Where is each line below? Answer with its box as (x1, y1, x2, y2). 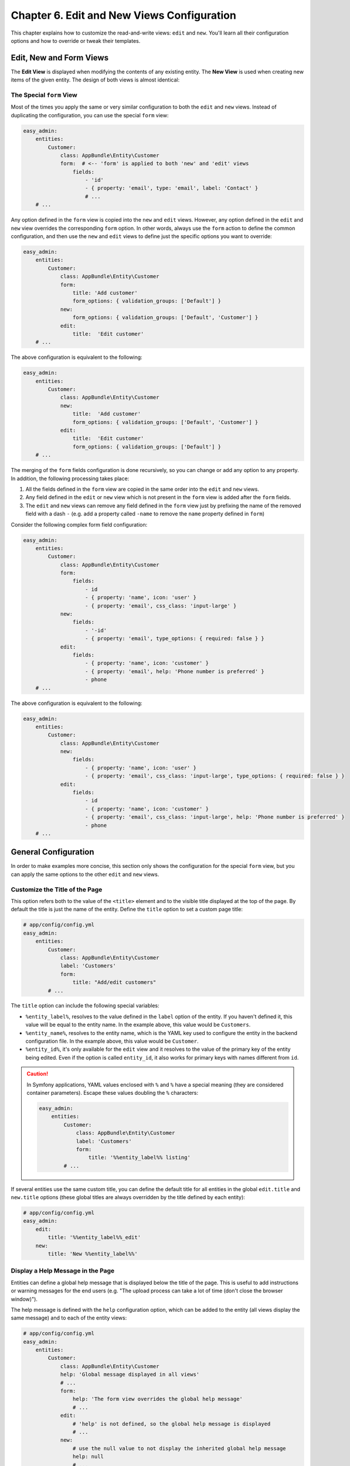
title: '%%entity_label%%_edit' (47, 1234, 141, 1241)
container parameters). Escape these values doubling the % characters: (26, 1090, 199, 1096)
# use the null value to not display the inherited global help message (72, 1445, 287, 1451)
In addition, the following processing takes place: (11, 475, 130, 482)
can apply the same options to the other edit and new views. (11, 871, 159, 878)
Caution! (26, 1070, 49, 1077)
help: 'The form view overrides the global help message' (72, 1396, 243, 1403)
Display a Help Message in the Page (11, 1267, 115, 1275)
